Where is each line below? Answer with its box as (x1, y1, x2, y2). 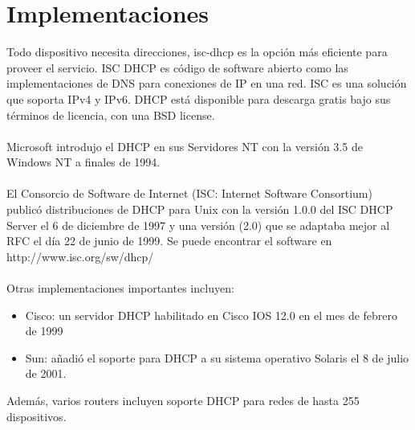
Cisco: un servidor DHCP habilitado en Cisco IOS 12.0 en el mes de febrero (25, 306, 398, 323)
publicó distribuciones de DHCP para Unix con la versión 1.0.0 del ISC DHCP (6, 201, 393, 218)
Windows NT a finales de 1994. (6, 154, 161, 170)
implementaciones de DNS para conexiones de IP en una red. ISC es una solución (6, 75, 407, 92)
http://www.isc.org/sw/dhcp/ (6, 248, 154, 264)
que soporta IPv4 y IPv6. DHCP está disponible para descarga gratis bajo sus (6, 90, 391, 107)
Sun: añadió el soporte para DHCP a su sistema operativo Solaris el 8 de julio (25, 349, 409, 366)
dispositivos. (6, 407, 67, 424)
